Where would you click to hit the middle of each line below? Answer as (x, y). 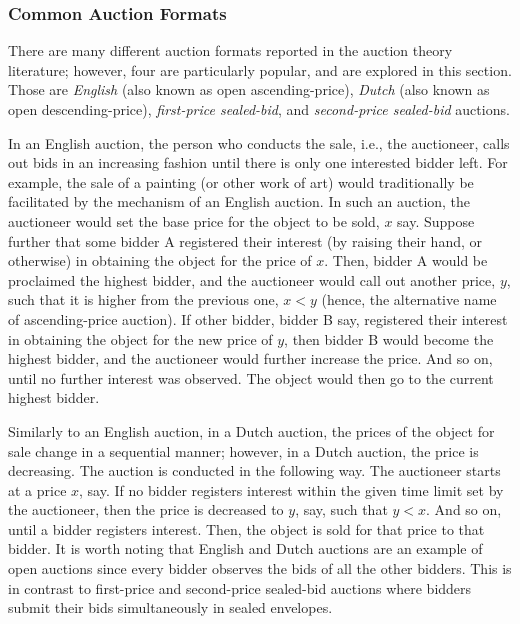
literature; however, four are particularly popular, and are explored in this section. (260, 69)
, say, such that (341, 509)
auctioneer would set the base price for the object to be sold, (194, 220)
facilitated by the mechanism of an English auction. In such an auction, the (239, 201)
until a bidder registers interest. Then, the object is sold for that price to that (246, 528)
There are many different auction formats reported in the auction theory (230, 50)
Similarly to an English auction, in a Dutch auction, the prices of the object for (251, 430)
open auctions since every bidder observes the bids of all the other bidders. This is (260, 568)
